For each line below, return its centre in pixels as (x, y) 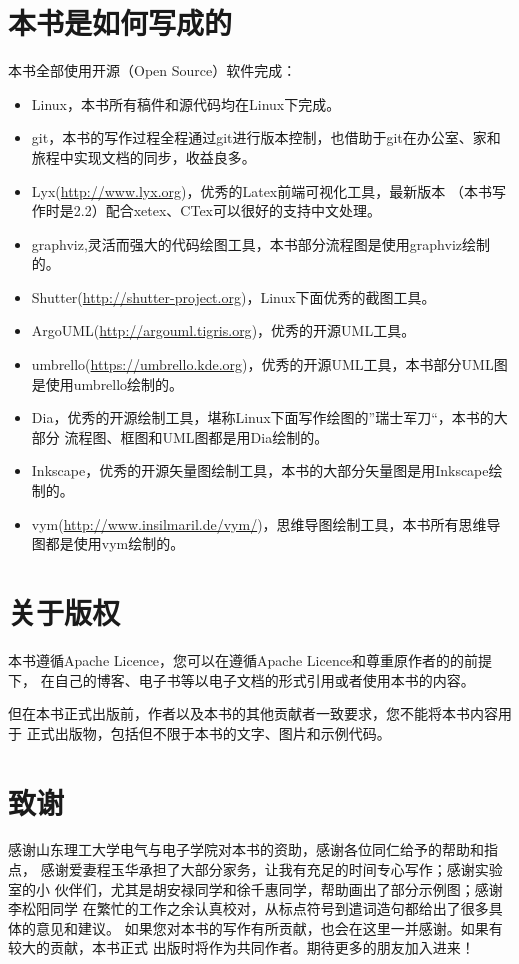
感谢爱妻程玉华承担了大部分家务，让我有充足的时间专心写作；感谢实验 (271, 869)
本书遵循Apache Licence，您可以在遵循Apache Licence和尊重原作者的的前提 (250, 659)
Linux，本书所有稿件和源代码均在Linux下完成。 (186, 103)
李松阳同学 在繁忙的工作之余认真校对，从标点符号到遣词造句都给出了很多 (248, 908)
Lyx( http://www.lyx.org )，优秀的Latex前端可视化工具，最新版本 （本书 (261, 190)
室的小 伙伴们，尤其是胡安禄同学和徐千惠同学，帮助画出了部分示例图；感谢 (255, 888)
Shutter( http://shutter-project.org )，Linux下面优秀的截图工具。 (233, 296)
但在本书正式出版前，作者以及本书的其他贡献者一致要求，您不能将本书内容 (253, 713)
